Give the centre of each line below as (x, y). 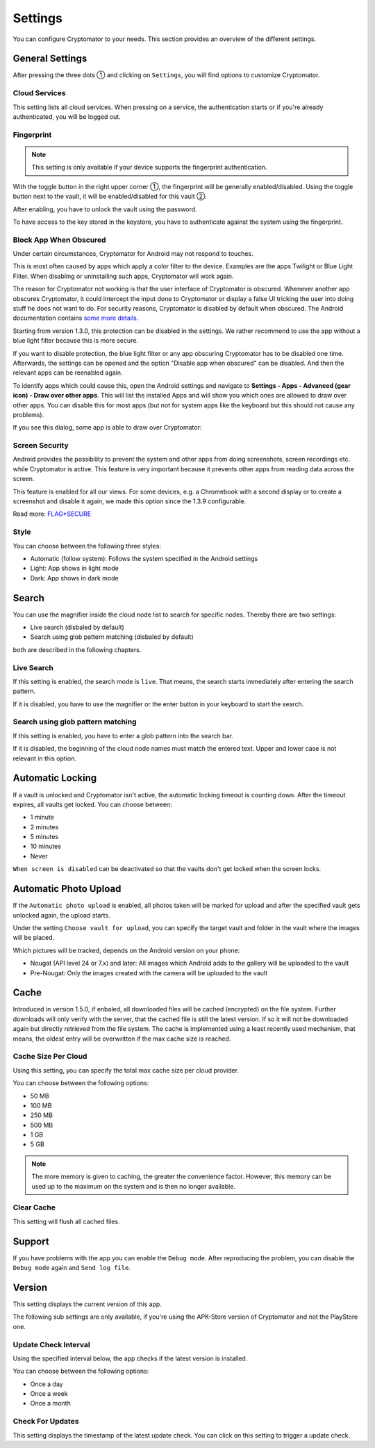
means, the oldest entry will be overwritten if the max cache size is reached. (122, 1039)
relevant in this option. (44, 758)
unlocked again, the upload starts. (61, 915)
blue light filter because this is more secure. (76, 341)
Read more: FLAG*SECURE (52, 514)
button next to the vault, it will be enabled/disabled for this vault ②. (110, 196)
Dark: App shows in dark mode (74, 578)
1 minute (42, 817)
